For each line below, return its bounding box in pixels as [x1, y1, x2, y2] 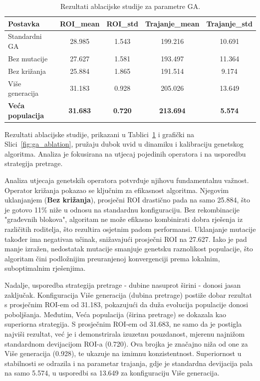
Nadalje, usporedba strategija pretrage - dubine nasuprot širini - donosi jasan [4, 280, 241, 290]
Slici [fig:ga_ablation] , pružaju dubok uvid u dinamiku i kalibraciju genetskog [4, 139, 244, 149]
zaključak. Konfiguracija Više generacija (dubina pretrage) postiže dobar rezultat [4, 289, 252, 300]
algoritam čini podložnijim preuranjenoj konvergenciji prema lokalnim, [4, 253, 220, 263]
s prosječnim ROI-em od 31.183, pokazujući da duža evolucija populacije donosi [4, 299, 249, 310]
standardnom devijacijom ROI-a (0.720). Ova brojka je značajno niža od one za [4, 338, 248, 349]
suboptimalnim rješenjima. [4, 263, 86, 273]
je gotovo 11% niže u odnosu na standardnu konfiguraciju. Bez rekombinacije [4, 204, 240, 214]
